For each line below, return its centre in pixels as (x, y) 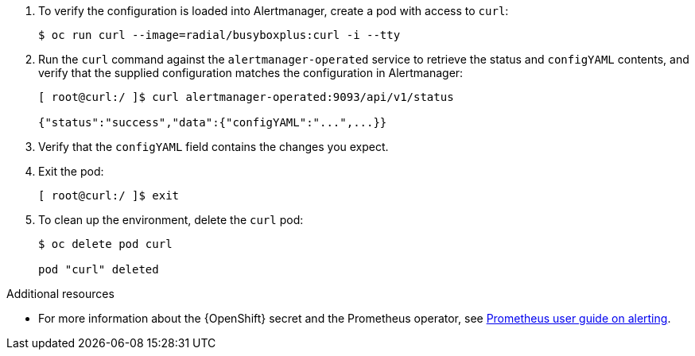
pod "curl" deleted (99, 269)
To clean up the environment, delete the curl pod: (171, 220)
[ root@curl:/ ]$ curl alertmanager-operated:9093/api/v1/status (246, 97)
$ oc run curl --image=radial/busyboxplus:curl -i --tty (219, 35)
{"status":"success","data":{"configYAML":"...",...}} (213, 122)
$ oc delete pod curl (105, 244)
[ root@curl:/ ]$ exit (109, 195)
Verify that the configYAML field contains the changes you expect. (214, 147)
